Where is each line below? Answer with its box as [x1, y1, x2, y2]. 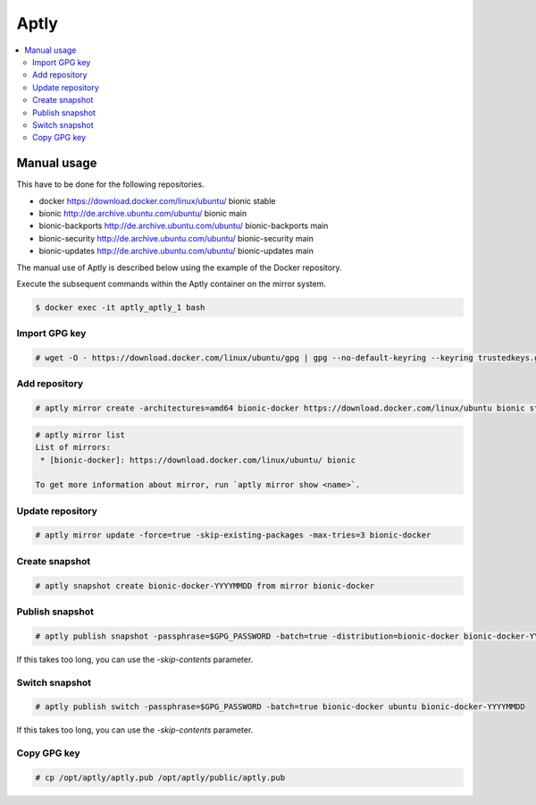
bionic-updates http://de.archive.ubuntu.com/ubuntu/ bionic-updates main [38, 246, 314, 257]
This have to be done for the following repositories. [16, 179, 205, 190]
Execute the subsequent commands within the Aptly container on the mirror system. [16, 278, 326, 289]
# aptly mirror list [35, 429, 125, 440]
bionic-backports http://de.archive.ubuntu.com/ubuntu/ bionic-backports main [38, 220, 329, 232]
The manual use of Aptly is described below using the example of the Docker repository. [16, 262, 342, 273]
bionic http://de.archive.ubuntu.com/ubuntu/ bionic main [38, 208, 247, 218]
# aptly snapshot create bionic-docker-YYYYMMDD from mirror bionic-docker [35, 580, 375, 590]
